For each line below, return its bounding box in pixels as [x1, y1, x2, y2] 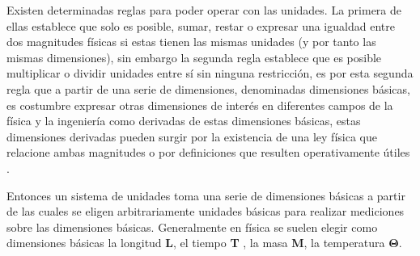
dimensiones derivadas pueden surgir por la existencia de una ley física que [6, 128, 377, 145]
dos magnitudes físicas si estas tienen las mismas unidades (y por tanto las [6, 33, 376, 50]
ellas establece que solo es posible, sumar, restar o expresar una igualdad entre [6, 17, 395, 34]
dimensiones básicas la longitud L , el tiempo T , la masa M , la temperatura [6, 234, 385, 251]
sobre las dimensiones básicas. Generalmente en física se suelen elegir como [6, 218, 378, 235]
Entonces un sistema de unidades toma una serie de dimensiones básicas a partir [6, 187, 405, 204]
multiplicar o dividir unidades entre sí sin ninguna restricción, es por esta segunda [6, 65, 414, 82]
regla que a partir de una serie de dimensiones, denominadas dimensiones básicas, [6, 80, 410, 97]
